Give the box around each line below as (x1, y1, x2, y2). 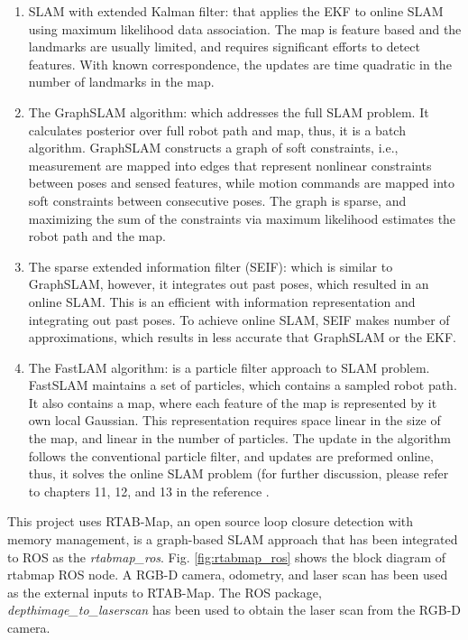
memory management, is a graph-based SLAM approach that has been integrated (7, 530, 458, 549)
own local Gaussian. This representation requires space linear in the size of (28, 411, 441, 430)
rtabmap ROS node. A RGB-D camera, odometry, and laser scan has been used (7, 565, 448, 584)
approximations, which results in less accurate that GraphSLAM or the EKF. (28, 328, 456, 347)
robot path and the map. (28, 227, 166, 246)
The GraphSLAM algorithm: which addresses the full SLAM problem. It (28, 102, 429, 121)
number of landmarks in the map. (28, 72, 215, 91)
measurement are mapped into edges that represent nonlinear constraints (28, 155, 432, 174)
